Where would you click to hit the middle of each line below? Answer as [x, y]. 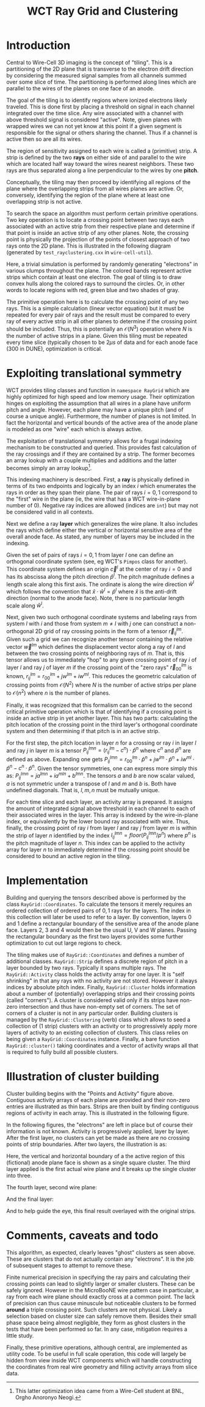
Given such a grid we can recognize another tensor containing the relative [99, 639]
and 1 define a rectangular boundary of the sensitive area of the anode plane [103, 924]
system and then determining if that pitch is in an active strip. [83, 731]
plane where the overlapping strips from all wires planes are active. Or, [95, 188]
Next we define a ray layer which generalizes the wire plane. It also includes [102, 524]
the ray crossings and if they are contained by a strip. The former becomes [101, 454]
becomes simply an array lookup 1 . [49, 467]
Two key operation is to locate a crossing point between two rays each [95, 220]
